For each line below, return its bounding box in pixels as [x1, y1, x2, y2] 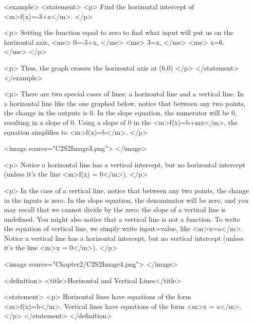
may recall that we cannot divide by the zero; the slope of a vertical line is [4, 204, 226, 215]
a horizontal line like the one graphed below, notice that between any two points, [4, 98, 246, 108]
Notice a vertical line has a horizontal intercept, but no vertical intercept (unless [4, 233, 244, 243]
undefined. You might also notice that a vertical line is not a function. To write [4, 214, 240, 224]
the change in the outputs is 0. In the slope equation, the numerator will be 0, [4, 108, 237, 118]
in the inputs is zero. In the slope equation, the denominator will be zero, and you [4, 195, 249, 205]
